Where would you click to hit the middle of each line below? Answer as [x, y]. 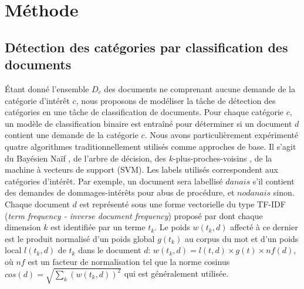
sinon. [284, 192]
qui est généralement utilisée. [176, 273]
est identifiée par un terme [98, 227]
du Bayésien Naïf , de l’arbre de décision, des [86, 158]
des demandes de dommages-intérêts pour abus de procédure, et [120, 192]
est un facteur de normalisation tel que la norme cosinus [129, 261]
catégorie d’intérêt [37, 100]
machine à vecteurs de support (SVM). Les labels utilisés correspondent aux [141, 169]
